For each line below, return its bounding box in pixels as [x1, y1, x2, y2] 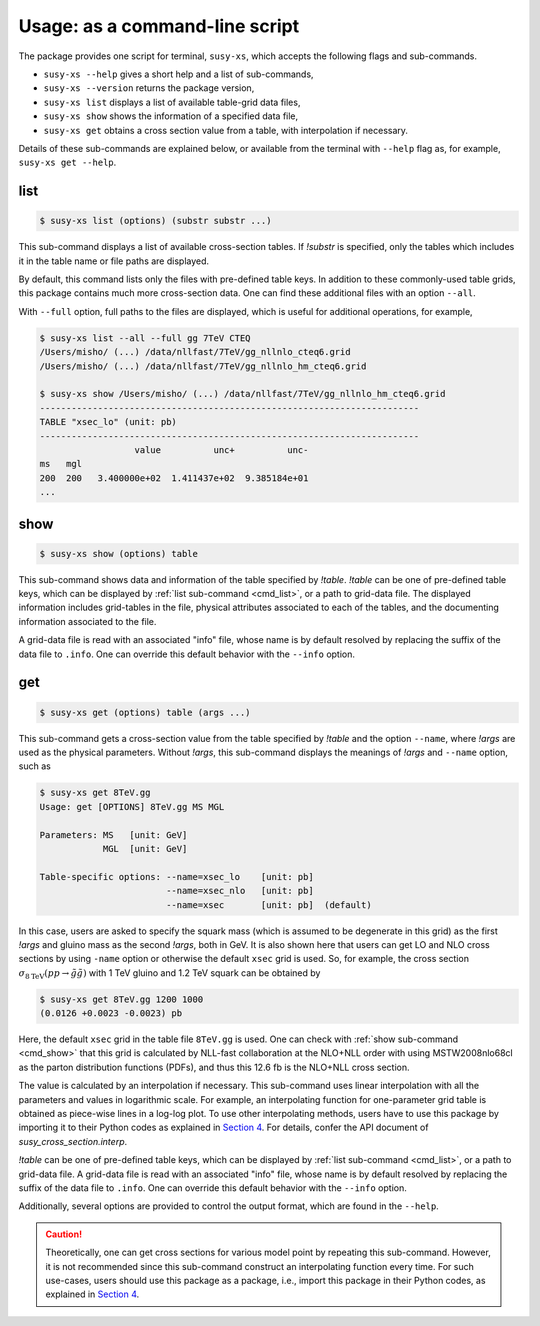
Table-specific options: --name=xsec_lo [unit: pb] [39, 871, 314, 882]
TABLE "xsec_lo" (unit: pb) [39, 416, 177, 428]
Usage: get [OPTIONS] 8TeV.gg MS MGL [39, 801, 225, 812]
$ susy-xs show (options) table [39, 548, 199, 559]
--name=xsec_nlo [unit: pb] [165, 885, 314, 897]
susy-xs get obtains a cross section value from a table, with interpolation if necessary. [43, 124, 409, 136]
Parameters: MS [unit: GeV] [39, 829, 188, 840]
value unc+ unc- [134, 444, 309, 455]
